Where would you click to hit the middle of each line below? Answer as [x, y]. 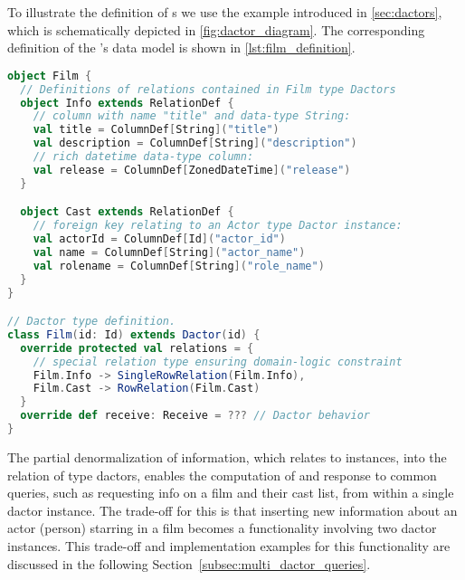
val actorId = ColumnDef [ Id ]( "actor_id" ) [159, 239]
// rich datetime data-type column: [143, 157]
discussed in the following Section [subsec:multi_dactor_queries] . [189, 563]
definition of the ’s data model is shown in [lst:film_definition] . [181, 48]
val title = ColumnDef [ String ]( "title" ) [156, 130]
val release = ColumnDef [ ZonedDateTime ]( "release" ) [192, 170]
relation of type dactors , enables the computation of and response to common [222, 475]
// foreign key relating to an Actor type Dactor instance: [218, 226]
